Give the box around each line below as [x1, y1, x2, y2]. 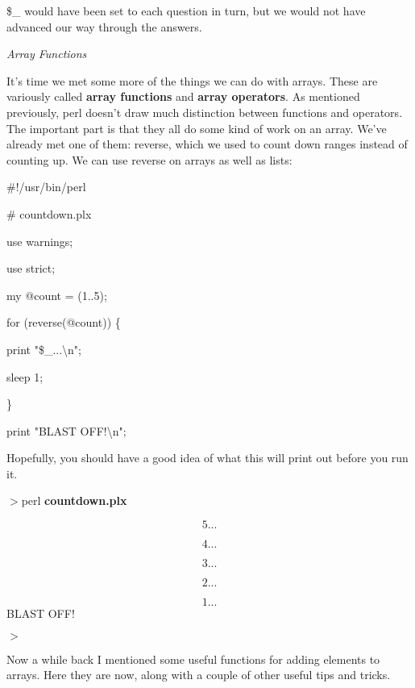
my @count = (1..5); [6, 286, 107, 303]
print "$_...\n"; [6, 340, 81, 357]
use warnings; [6, 232, 73, 249]
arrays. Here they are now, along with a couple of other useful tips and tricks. [6, 666, 391, 683]
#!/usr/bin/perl [6, 178, 86, 195]
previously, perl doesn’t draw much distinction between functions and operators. [6, 103, 403, 120]
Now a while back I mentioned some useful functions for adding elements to [6, 650, 380, 667]
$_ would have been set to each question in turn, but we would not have [6, 2, 366, 19]
